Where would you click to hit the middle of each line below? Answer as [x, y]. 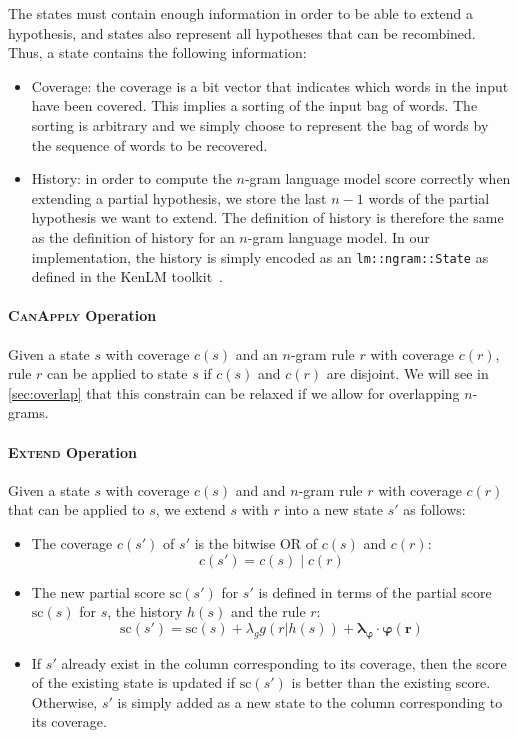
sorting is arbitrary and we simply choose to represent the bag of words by [260, 124]
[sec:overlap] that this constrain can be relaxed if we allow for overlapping [234, 392]
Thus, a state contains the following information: [157, 52]
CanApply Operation [82, 315]
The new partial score [98, 591]
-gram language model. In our [338, 236]
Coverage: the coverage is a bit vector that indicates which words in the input [270, 85]
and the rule [268, 611]
